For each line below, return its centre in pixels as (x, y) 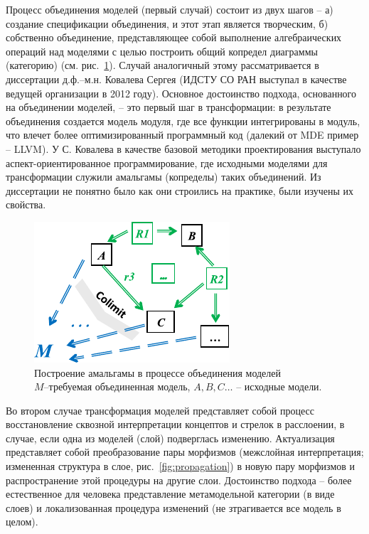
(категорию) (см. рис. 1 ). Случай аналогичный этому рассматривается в (162, 65)
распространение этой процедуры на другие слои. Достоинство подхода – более (179, 480)
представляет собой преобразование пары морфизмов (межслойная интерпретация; (185, 452)
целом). (22, 522)
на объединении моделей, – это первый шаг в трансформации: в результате (169, 107)
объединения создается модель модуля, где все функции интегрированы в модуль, (183, 121)
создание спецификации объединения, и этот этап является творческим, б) (167, 23)
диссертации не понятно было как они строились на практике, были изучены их (180, 190)
